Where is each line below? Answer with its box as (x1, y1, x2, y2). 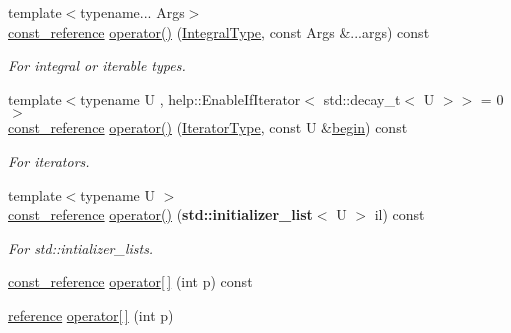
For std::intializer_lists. (8, 237, 154, 258)
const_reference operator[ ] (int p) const (8, 271, 253, 292)
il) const (374, 204, 425, 225)
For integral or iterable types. (8, 55, 186, 76)
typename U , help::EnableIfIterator (80, 88, 301, 109)
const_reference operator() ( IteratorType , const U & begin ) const (8, 117, 408, 138)
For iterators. (8, 150, 90, 171)
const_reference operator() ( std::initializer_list (8, 204, 313, 225)
